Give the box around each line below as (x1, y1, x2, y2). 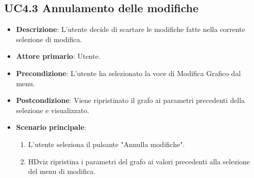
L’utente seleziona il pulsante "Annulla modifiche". (28, 138, 185, 149)
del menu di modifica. (28, 166, 96, 176)
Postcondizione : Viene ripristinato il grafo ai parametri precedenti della (16, 95, 245, 105)
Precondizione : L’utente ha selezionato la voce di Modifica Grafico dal (16, 67, 241, 78)
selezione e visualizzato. (16, 104, 89, 115)
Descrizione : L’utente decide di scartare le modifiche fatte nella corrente (16, 24, 245, 34)
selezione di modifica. (16, 33, 82, 44)
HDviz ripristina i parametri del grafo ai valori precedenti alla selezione (28, 156, 250, 166)
